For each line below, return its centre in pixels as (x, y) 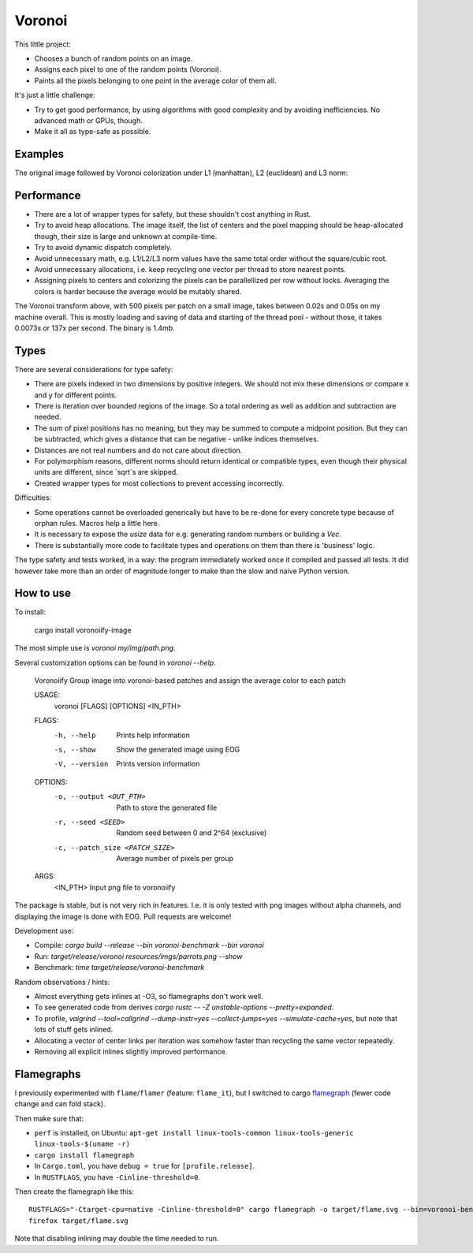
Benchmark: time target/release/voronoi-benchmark (119, 968)
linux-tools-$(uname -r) (82, 1144)
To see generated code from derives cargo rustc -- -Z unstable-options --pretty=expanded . (184, 1007)
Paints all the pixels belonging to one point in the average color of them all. (155, 80)
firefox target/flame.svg (79, 1221)
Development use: (44, 931)
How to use (43, 593)
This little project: (43, 44)
